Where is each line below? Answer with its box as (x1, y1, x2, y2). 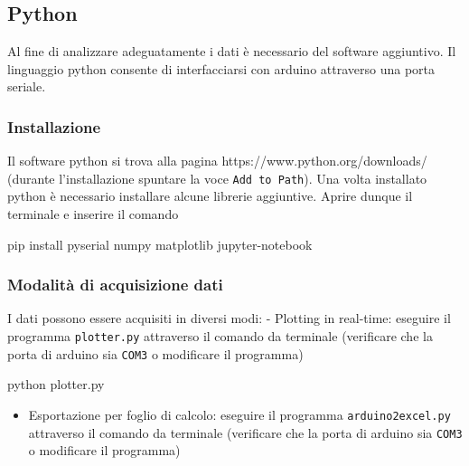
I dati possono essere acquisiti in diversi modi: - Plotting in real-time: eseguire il (7, 309, 451, 328)
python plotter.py (7, 375, 105, 394)
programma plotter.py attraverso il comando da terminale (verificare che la (7, 327, 433, 346)
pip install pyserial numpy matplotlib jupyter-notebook (7, 234, 313, 253)
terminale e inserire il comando (7, 204, 179, 223)
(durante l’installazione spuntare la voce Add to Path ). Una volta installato (7, 168, 427, 187)
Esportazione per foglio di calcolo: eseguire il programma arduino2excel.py (28, 404, 451, 423)
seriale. (7, 77, 46, 96)
